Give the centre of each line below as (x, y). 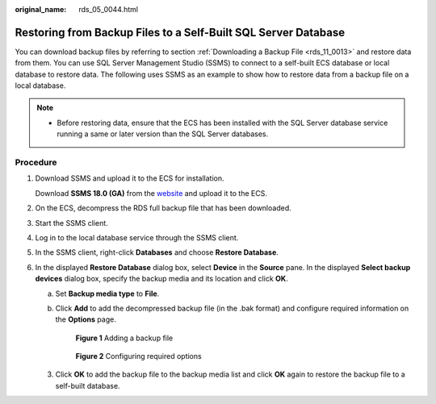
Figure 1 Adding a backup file (124, 338)
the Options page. (86, 319)
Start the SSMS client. (71, 223)
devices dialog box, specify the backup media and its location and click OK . (161, 279)
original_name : (41, 9)
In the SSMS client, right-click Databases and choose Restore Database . (157, 252)
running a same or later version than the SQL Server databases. (163, 134)
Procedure (36, 163)
